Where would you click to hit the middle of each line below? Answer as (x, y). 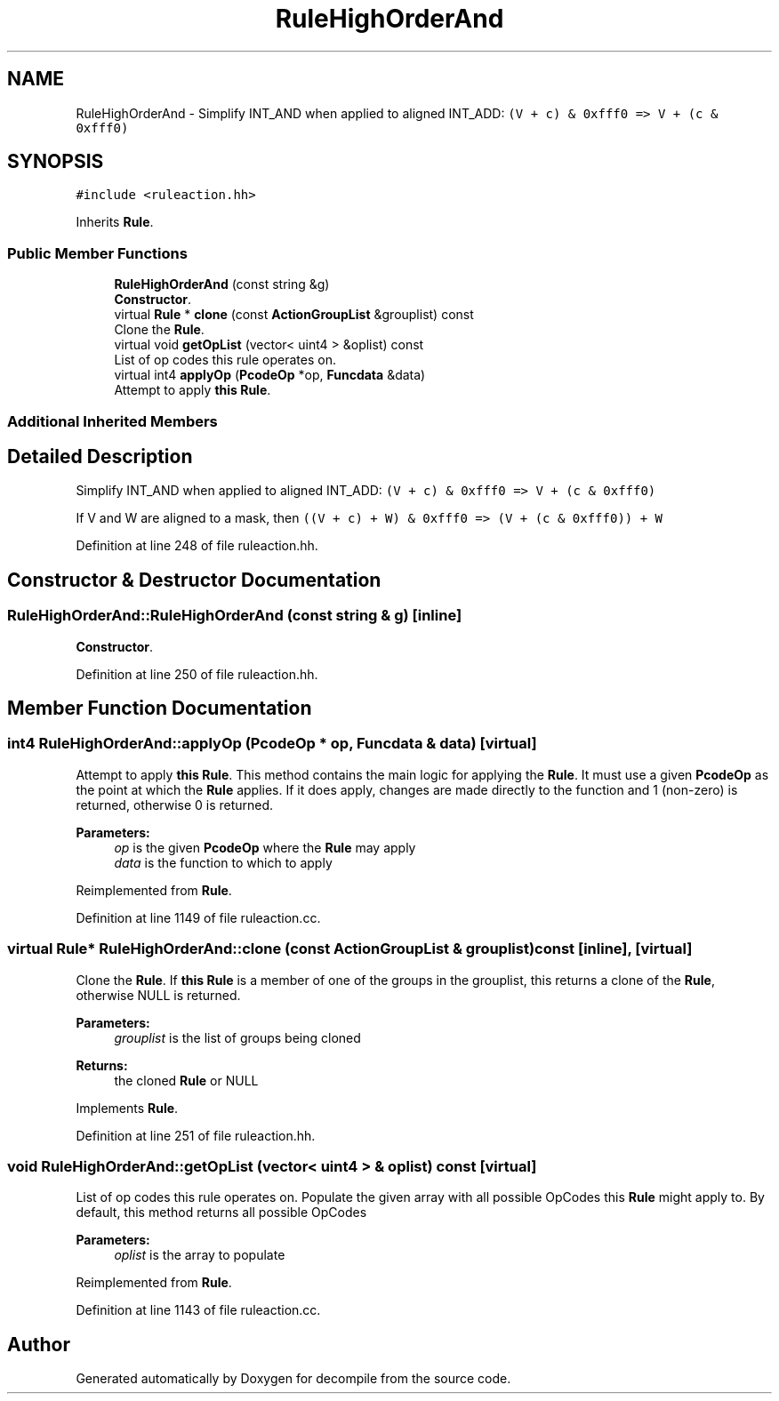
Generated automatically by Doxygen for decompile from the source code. (293, 1379)
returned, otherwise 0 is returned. (175, 805)
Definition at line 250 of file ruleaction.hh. (197, 674)
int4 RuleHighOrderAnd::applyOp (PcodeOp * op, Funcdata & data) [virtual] (272, 744)
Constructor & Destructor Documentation (194, 580)
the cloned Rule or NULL (186, 1080)
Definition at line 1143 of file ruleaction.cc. (198, 1310)
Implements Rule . (127, 1108)
